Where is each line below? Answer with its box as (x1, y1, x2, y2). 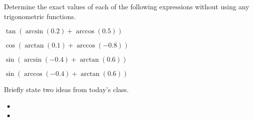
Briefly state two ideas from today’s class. (4, 84, 129, 95)
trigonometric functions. (4, 11, 76, 21)
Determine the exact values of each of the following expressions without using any (4, 1, 250, 11)
